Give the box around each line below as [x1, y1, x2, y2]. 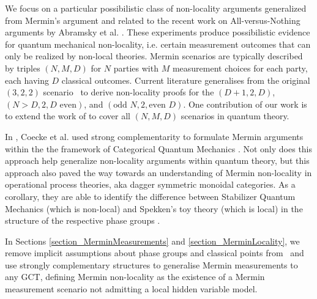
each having [5, 73, 49, 86]
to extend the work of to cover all [5, 109, 131, 122]
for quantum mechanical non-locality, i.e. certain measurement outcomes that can [5, 37, 311, 50]
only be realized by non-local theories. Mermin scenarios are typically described [5, 50, 303, 62]
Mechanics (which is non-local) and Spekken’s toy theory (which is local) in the [5, 202, 303, 215]
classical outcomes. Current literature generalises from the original [61, 73, 310, 86]
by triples [5, 61, 40, 74]
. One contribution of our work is [183, 97, 307, 110]
